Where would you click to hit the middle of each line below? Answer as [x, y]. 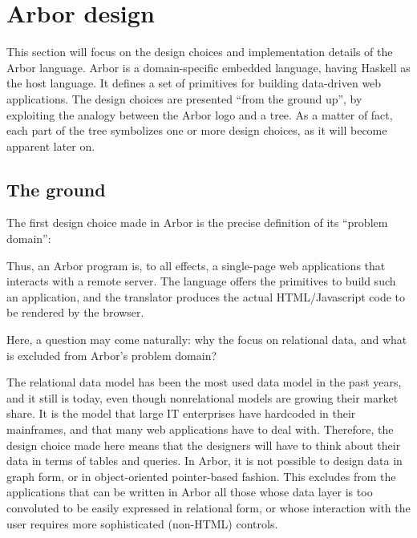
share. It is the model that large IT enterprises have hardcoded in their [181, 413]
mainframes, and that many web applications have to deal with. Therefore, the [200, 429]
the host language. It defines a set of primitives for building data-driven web [194, 83]
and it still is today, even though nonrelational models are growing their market [202, 397]
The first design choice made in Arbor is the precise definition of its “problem [197, 222]
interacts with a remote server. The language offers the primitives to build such [201, 281]
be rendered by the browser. [75, 312]
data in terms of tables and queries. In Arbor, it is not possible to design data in [204, 461]
